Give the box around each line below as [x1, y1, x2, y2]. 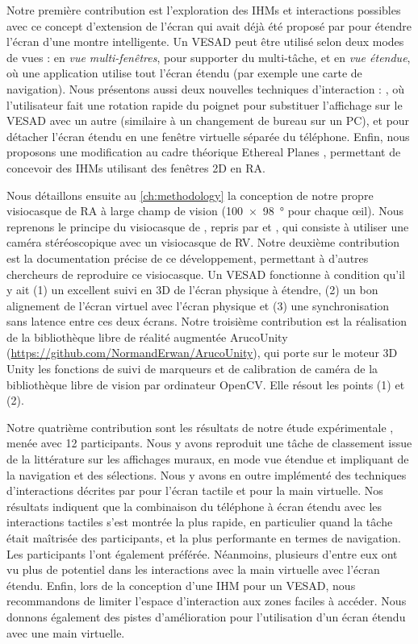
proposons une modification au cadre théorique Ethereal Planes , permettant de [6, 143, 401, 160]
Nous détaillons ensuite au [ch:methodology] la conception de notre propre [6, 186, 374, 203]
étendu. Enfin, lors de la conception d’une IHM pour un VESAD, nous [6, 576, 356, 593]
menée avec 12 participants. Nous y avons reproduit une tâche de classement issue [6, 434, 412, 451]
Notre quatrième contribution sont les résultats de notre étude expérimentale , [6, 418, 394, 435]
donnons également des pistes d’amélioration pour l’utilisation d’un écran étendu [6, 608, 406, 625]
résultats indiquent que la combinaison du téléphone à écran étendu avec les [6, 497, 382, 514]
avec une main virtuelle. [6, 624, 125, 641]
